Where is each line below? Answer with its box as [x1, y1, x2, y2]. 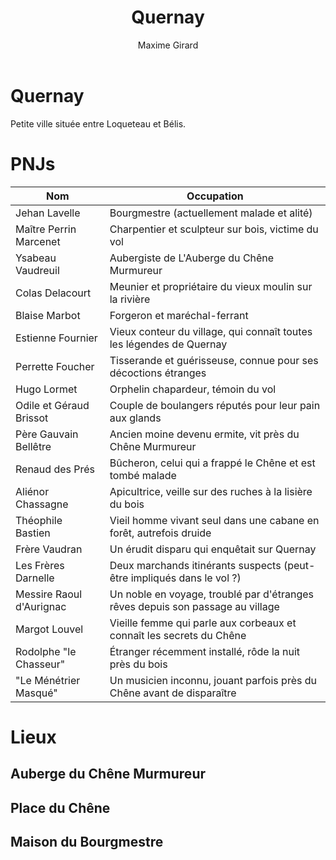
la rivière [109, 292, 151, 306]
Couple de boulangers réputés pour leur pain [109, 398, 321, 412]
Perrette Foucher [15, 359, 95, 373]
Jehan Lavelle [15, 206, 81, 220]
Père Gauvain [15, 427, 79, 441]
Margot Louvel [15, 622, 84, 636]
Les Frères [15, 558, 65, 572]
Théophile [15, 513, 63, 527]
